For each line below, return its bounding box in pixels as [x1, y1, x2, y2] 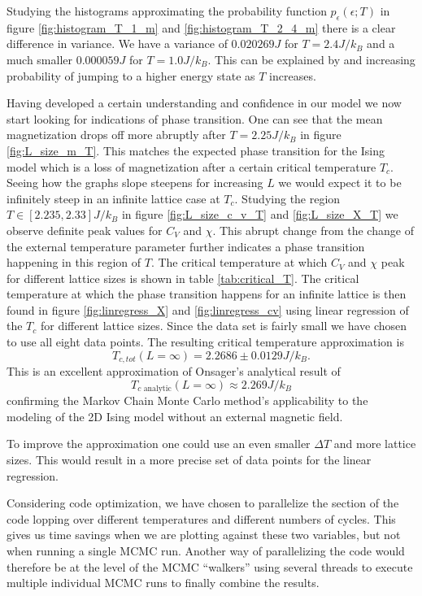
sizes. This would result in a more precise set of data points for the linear [7, 450, 372, 468]
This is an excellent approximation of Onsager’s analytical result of [7, 363, 341, 380]
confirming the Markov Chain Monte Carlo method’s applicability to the [7, 392, 368, 409]
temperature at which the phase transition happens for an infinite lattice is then [7, 285, 407, 302]
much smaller [7, 50, 72, 67]
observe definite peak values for [7, 221, 163, 238]
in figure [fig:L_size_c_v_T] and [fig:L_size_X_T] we [121, 206, 398, 223]
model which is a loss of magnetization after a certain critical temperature [7, 158, 376, 175]
